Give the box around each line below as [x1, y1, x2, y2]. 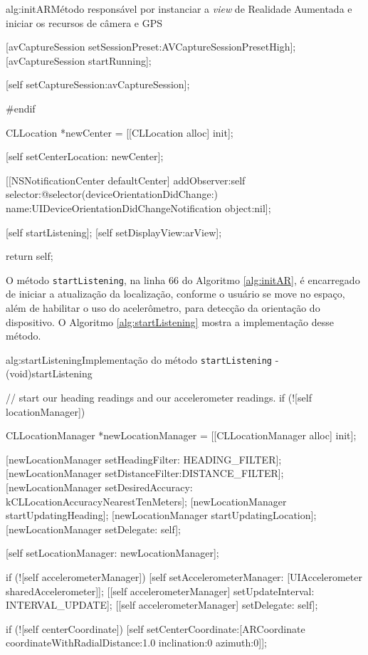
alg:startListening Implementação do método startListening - [6, 352, 279, 367]
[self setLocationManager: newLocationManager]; [6, 545, 219, 560]
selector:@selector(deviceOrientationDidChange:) [6, 187, 218, 201]
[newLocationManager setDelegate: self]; [6, 521, 181, 536]
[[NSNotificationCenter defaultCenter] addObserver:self [6, 172, 246, 187]
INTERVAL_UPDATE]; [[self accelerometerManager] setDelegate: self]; [6, 597, 318, 612]
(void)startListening [6, 366, 93, 381]
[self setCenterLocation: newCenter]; [6, 149, 164, 164]
